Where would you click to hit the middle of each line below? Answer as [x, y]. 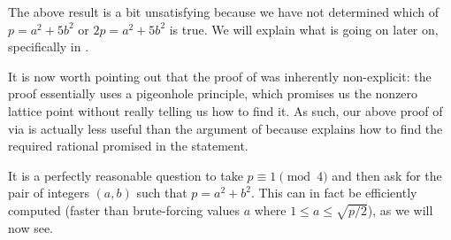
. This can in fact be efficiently [334, 193]
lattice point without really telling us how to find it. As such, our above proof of [225, 110]
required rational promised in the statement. [128, 146]
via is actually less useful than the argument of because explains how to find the [225, 128]
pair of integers [49, 193]
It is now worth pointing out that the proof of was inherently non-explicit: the [220, 76]
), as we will [400, 209]
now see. [31, 227]
